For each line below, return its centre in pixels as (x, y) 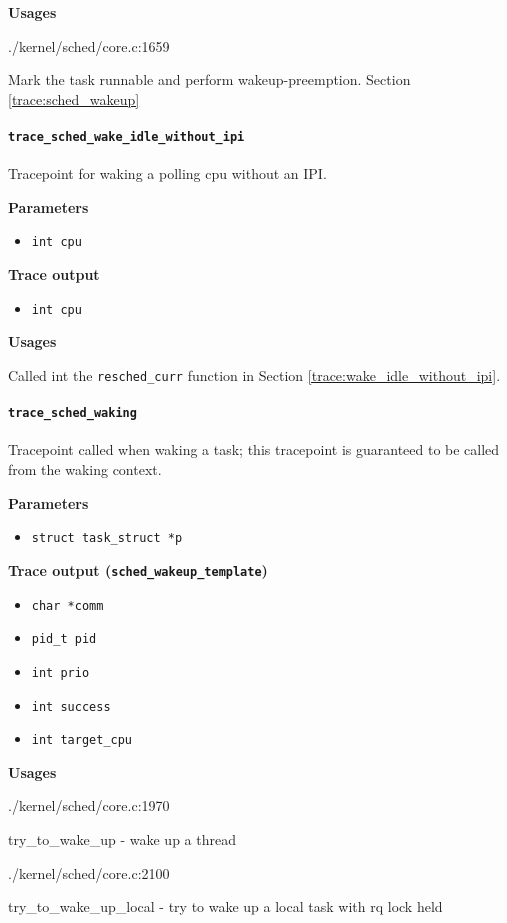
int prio (60, 672)
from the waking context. (85, 469)
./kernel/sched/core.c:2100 (89, 872)
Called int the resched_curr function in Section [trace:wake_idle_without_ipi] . (254, 374)
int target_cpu (82, 740)
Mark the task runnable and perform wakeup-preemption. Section (209, 79)
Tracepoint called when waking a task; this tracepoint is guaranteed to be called (254, 449)
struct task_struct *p (107, 538)
